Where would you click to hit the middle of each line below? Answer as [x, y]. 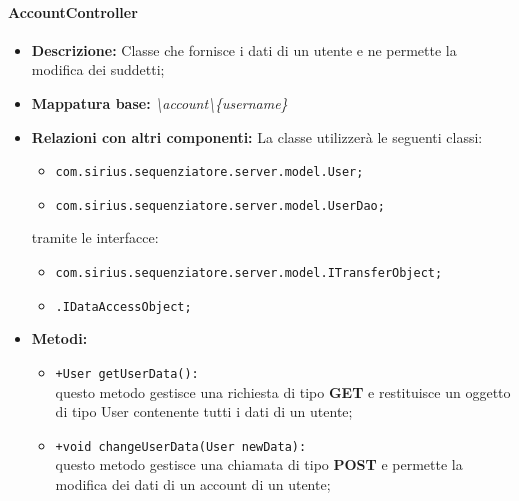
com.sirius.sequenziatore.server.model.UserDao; [220, 205]
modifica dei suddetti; [98, 69]
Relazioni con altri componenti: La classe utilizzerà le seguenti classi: [257, 136]
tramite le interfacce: [95, 237]
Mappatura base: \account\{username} [159, 102]
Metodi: [59, 338]
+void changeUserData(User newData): [181, 446]
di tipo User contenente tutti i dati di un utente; [204, 411]
